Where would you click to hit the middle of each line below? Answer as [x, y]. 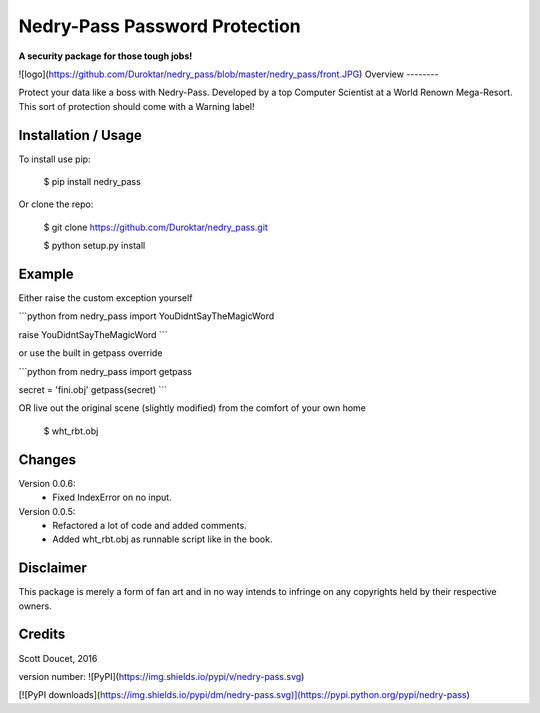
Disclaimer [52, 568]
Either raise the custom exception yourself [105, 298]
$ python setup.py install [94, 246]
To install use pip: [54, 159]
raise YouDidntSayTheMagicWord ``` [93, 334]
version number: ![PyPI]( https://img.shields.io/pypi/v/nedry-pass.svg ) [161, 676]
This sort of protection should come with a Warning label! [136, 106]
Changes [47, 459]
